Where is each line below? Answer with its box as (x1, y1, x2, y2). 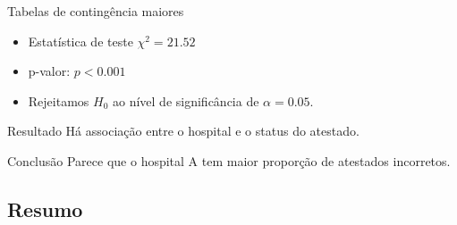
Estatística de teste (28, 31, 133, 50)
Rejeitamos (28, 91, 89, 110)
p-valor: (28, 62, 71, 80)
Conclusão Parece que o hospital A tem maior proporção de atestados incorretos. (7, 151, 451, 170)
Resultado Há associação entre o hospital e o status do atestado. (7, 121, 360, 140)
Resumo (7, 195, 83, 222)
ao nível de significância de (112, 91, 259, 110)
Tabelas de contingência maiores (7, 2, 184, 20)
